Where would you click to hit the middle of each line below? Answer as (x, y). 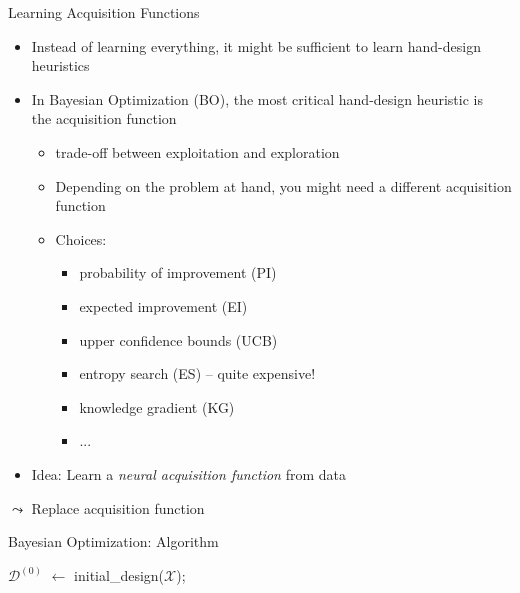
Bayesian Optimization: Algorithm (113, 541)
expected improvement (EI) (163, 305)
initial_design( (119, 575)
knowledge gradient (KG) (157, 406)
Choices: (81, 238)
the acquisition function (104, 118)
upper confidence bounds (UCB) (178, 339)
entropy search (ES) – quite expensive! (197, 373)
